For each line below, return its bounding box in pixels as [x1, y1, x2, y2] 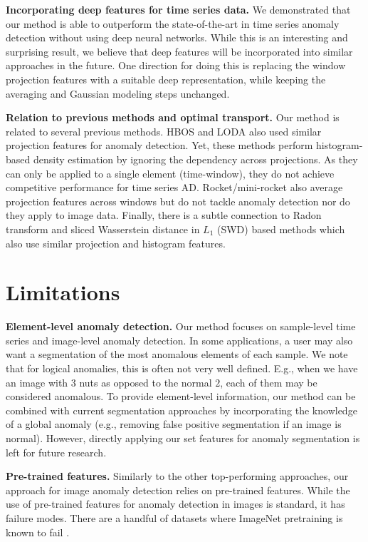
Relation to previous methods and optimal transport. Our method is [6, 110, 340, 125]
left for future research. [6, 444, 107, 459]
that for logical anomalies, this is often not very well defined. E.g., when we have [6, 361, 358, 375]
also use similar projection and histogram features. [6, 235, 226, 250]
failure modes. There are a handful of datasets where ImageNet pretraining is [6, 510, 343, 525]
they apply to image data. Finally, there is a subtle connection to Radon [6, 208, 322, 223]
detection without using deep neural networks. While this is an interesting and [6, 30, 348, 45]
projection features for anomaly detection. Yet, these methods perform [6, 138, 313, 153]
